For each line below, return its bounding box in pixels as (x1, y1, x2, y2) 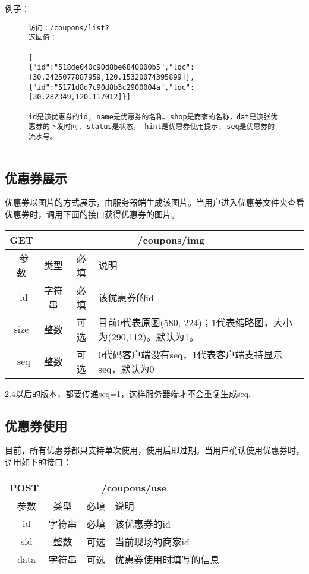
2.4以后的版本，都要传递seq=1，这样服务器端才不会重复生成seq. (5, 387, 251, 399)
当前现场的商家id (115, 534, 190, 548)
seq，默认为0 (98, 361, 154, 376)
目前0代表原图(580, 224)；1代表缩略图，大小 (98, 315, 292, 329)
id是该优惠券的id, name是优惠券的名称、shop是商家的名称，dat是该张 (29, 112, 271, 121)
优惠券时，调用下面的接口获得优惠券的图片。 (5, 207, 179, 220)
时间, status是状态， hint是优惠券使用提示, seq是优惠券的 (64, 122, 275, 131)
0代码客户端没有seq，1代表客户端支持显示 (98, 347, 283, 361)
